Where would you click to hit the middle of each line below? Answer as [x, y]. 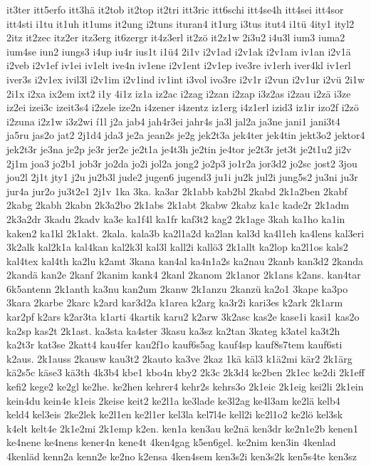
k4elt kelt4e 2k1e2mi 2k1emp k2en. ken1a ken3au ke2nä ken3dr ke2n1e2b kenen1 [182, 428]
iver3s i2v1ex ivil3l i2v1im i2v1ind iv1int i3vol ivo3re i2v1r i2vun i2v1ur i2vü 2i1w [186, 79]
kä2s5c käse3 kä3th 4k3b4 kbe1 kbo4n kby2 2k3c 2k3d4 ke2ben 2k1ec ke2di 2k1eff [185, 372]
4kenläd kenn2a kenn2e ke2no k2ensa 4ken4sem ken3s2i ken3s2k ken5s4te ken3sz [182, 456]
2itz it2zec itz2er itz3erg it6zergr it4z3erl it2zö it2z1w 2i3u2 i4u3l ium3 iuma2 [176, 37]
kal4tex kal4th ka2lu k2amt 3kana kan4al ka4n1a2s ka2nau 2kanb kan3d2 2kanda [185, 260]
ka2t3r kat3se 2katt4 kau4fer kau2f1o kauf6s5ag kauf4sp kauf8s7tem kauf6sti [174, 345]
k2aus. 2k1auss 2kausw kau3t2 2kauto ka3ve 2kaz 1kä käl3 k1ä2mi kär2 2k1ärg [179, 358]
